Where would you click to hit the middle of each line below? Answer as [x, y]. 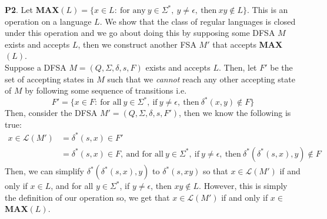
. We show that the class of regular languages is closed [198, 21]
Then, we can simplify [45, 171]
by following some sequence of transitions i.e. [106, 90]
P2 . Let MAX [32, 9]
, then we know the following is [235, 113]
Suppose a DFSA [36, 67]
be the [281, 67]
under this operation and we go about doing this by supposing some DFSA [140, 33]
